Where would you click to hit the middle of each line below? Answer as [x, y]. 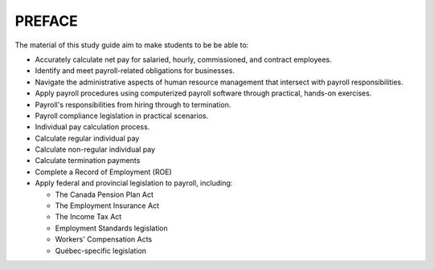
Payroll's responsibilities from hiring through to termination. [133, 104]
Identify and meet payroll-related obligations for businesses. [135, 71]
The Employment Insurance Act [107, 206]
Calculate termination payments [88, 161]
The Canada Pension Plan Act [104, 194]
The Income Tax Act [88, 217]
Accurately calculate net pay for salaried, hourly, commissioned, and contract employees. [184, 59]
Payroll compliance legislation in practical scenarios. [122, 116]
